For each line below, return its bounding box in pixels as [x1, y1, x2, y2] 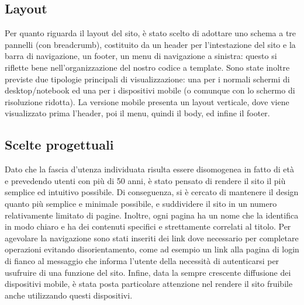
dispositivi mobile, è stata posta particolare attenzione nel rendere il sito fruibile [5, 278, 293, 290]
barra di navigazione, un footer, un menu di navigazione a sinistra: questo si [5, 50, 277, 62]
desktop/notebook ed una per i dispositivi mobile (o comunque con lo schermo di [5, 84, 295, 96]
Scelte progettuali [5, 136, 114, 154]
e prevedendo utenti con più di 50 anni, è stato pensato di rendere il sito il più [5, 174, 286, 186]
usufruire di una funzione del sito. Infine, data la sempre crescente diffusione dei [5, 266, 291, 278]
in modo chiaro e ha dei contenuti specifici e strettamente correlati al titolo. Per [5, 220, 291, 233]
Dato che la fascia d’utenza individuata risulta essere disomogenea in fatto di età [5, 163, 294, 175]
